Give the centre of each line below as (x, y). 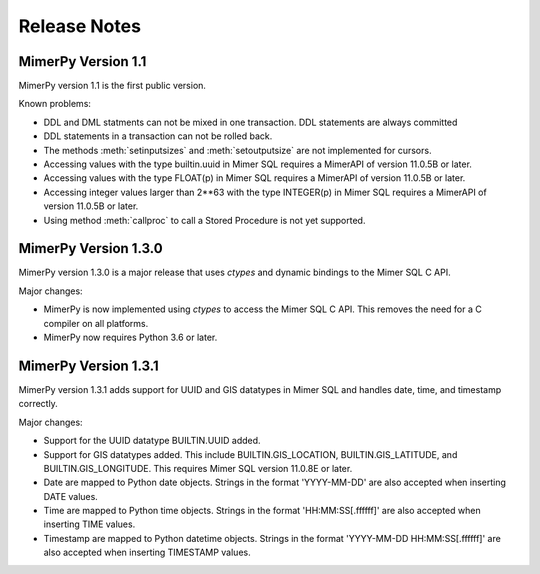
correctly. (38, 404)
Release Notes (80, 26)
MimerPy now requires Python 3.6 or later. (130, 337)
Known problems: (55, 104)
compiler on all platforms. (96, 323)
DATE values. (71, 496)
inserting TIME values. (89, 524)
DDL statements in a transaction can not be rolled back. (158, 136)
